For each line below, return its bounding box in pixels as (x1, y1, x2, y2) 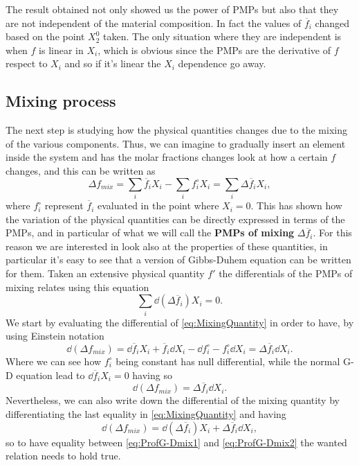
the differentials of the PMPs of (219, 266, 353, 281)
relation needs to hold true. (6, 448, 121, 463)
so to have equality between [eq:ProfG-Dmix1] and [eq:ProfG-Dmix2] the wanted (6, 435, 347, 449)
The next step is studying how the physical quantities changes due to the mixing (6, 123, 347, 137)
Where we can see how (6, 353, 102, 368)
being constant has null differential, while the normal (116, 353, 340, 368)
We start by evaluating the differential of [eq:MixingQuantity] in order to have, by (6, 315, 354, 329)
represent (44, 198, 84, 213)
